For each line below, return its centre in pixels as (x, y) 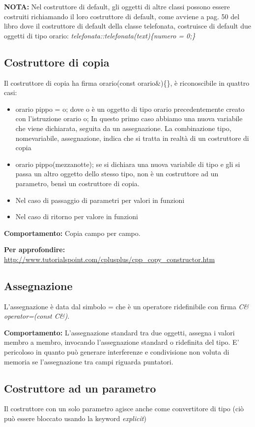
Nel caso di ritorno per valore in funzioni (77, 216)
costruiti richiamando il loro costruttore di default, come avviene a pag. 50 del (122, 16)
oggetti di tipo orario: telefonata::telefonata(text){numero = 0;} (100, 35)
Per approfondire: (35, 249)
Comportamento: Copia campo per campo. (72, 233)
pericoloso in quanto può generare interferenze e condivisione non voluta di (117, 352)
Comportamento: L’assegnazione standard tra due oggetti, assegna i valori (119, 332)
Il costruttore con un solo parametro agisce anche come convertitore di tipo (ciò (124, 409)
